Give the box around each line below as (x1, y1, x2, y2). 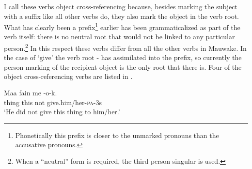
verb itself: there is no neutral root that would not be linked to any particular (4, 31, 235, 42)
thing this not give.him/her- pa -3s (4, 97, 102, 107)
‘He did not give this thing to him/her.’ (4, 107, 120, 117)
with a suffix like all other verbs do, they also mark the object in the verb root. (4, 11, 239, 21)
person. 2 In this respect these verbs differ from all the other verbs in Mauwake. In (4, 42, 247, 53)
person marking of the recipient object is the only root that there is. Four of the (4, 61, 242, 72)
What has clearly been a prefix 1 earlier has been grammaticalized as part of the (4, 21, 240, 32)
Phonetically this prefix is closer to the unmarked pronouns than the (15, 130, 219, 140)
